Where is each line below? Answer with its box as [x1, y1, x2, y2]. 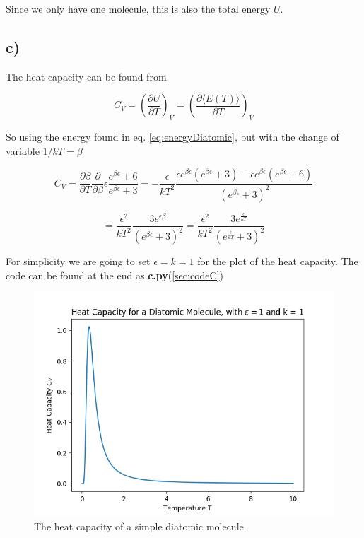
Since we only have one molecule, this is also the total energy [6, 1, 271, 16]
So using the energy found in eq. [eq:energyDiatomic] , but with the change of [6, 129, 339, 144]
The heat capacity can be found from [6, 69, 167, 83]
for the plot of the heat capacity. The [197, 254, 358, 269]
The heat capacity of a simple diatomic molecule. [34, 518, 247, 533]
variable [6, 143, 40, 158]
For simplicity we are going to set [6, 254, 151, 269]
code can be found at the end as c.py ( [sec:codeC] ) [6, 267, 223, 282]
